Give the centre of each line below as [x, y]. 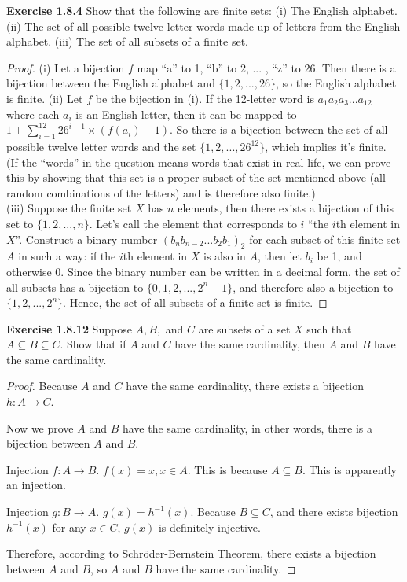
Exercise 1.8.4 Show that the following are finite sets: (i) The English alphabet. [202, 10]
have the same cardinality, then [250, 344]
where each [33, 114]
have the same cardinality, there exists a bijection [245, 386]
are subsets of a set [244, 328]
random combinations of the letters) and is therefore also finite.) [161, 192]
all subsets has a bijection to [75, 287]
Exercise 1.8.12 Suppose [69, 328]
